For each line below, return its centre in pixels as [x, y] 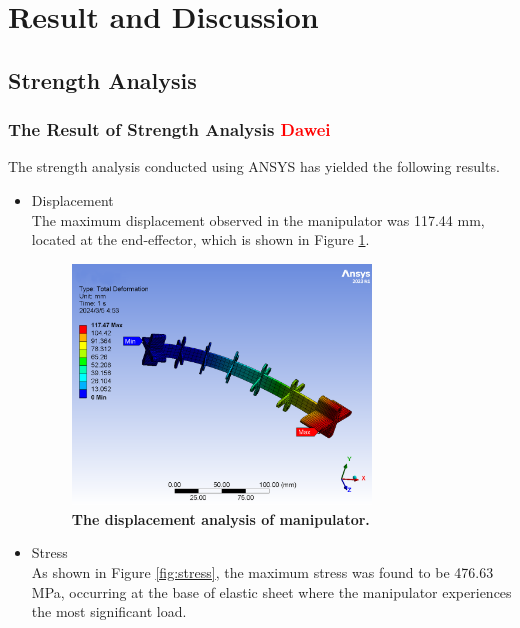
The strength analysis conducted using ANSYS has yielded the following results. [254, 166]
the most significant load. [109, 611]
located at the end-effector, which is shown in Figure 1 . [200, 239]
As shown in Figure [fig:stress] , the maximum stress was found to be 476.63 [262, 572]
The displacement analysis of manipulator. [220, 518]
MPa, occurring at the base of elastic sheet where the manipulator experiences [271, 591]
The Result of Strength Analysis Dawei [169, 129]
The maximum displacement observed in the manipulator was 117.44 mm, [258, 219]
